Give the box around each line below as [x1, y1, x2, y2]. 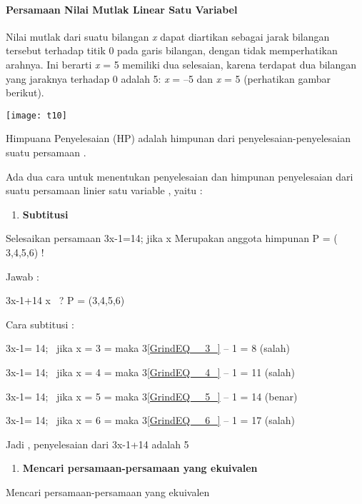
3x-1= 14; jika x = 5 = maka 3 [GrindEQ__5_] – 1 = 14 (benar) [6, 388, 298, 403]
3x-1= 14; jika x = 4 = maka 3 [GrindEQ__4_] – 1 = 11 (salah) [6, 364, 295, 379]
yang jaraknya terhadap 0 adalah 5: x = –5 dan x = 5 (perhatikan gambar [6, 71, 331, 86]
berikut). [6, 85, 44, 100]
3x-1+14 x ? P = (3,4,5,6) [6, 293, 125, 308]
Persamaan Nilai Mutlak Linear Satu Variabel [6, 1, 238, 16]
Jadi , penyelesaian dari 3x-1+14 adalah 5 [6, 436, 189, 451]
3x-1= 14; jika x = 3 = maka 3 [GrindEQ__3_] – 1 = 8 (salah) [6, 341, 290, 356]
